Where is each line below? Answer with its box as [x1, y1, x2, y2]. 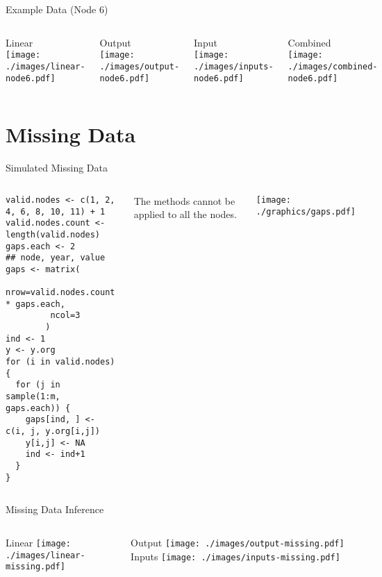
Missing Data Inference [6, 502, 104, 517]
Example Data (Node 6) [6, 2, 108, 16]
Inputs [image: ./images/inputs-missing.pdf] [131, 549, 340, 563]
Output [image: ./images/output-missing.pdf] [131, 535, 344, 549]
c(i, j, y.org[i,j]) [6, 426, 101, 436]
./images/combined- [288, 61, 378, 72]
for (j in [15, 380, 60, 390]
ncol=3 [50, 310, 81, 321]
